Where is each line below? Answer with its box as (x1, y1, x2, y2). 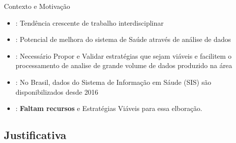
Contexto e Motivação (4, 1, 70, 11)
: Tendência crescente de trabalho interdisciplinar (15, 17, 164, 28)
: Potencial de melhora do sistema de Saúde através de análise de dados (15, 34, 231, 44)
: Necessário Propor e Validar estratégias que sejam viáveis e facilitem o (15, 50, 232, 61)
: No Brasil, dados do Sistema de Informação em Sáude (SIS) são (15, 76, 211, 87)
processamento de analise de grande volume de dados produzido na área (15, 60, 233, 71)
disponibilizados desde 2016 (15, 86, 98, 97)
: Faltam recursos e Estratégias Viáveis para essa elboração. (15, 103, 203, 113)
